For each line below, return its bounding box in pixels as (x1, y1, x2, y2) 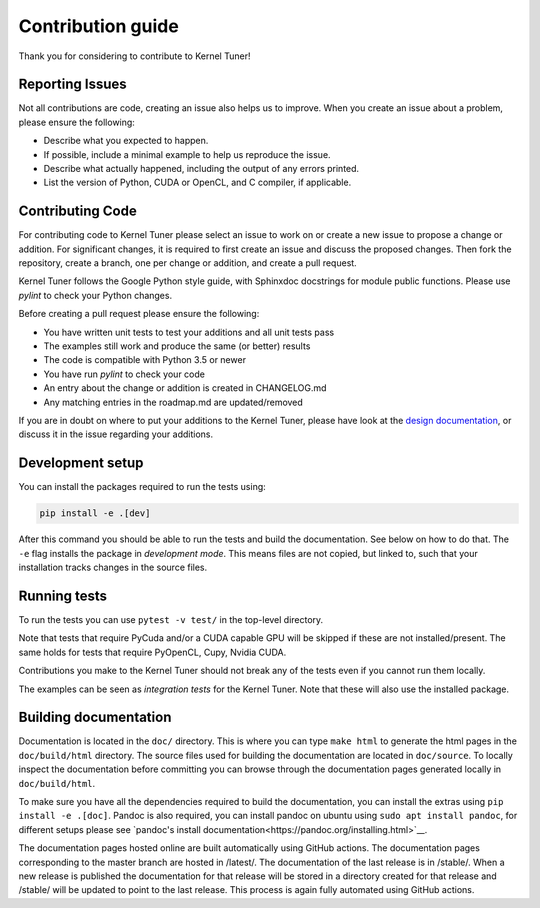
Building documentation (18, 709, 172, 726)
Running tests (18, 587, 108, 604)
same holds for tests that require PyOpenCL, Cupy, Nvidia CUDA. (18, 646, 287, 658)
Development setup (18, 455, 144, 472)
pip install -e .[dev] (39, 508, 151, 519)
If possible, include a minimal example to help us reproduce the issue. (43, 148, 331, 160)
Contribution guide (18, 15, 179, 37)
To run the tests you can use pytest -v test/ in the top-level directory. (18, 613, 324, 625)
